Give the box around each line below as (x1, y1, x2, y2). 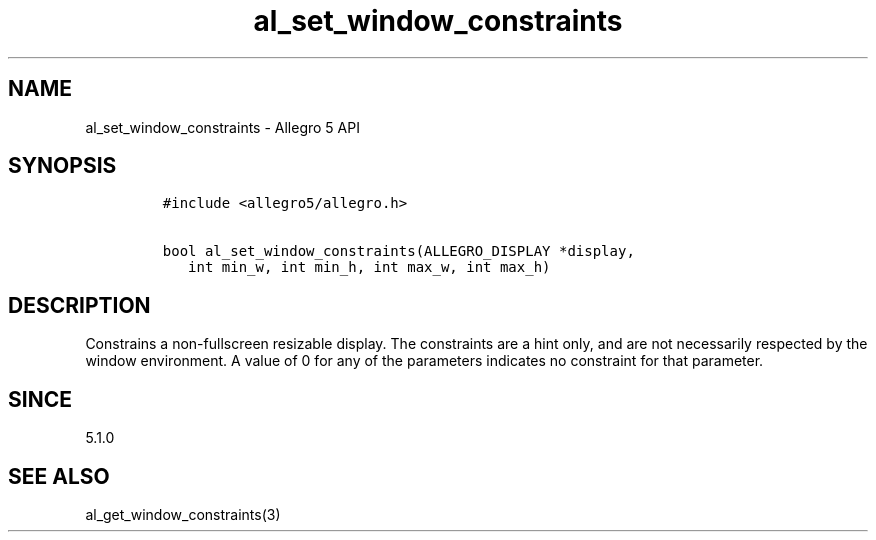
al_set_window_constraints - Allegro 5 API (85, 118, 360, 136)
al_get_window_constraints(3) (85, 505, 281, 523)
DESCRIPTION (8, 292, 151, 318)
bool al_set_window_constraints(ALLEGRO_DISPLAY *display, (162, 243, 635, 260)
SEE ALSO (8, 463, 110, 489)
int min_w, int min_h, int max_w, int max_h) (188, 259, 551, 276)
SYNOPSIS (8, 153, 117, 179)
